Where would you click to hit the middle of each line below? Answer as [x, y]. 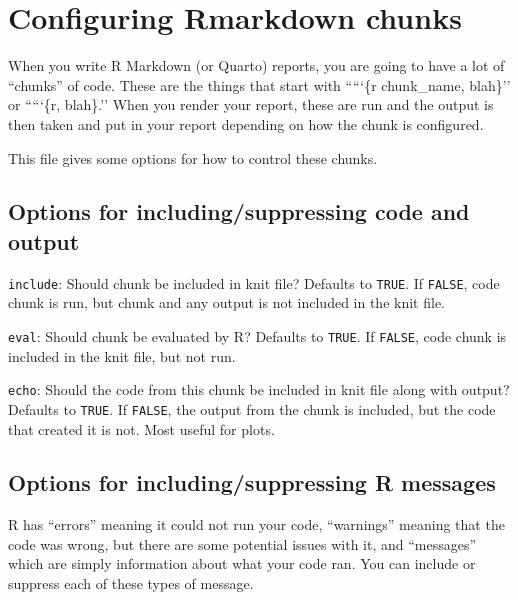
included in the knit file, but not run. [122, 355]
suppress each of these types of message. [131, 583]
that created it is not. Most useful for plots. [141, 428]
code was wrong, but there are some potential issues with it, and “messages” [242, 543]
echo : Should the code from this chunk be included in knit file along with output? [259, 389]
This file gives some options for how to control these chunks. [193, 157]
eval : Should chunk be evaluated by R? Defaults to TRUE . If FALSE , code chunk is [257, 335]
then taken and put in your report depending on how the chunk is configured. [246, 123]
